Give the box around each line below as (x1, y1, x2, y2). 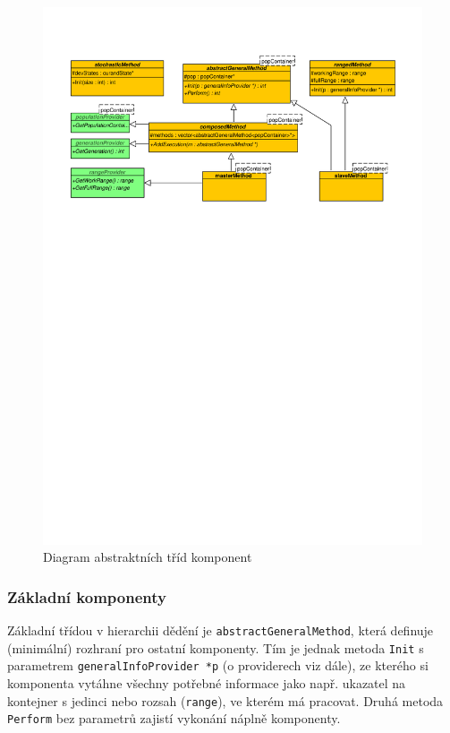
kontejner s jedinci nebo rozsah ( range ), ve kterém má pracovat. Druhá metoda (7, 691, 444, 710)
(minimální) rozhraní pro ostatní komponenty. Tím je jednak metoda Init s (7, 638, 424, 657)
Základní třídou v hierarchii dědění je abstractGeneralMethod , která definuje (7, 621, 434, 640)
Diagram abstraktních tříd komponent (43, 548, 252, 566)
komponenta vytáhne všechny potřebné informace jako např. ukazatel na (7, 674, 406, 693)
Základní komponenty (7, 585, 166, 608)
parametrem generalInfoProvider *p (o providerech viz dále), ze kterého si (7, 656, 429, 675)
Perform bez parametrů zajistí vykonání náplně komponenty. (7, 709, 341, 728)
